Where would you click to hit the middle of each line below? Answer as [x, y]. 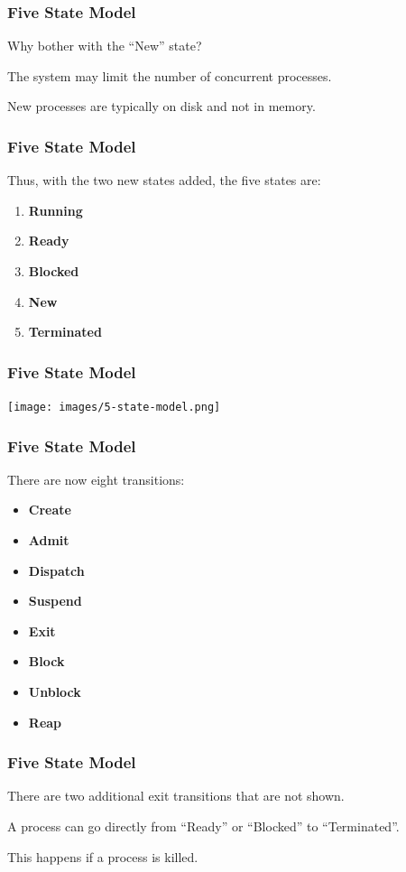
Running [55, 210]
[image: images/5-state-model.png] [114, 407]
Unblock [55, 692]
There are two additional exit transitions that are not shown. [176, 796]
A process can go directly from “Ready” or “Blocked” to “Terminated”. [203, 826]
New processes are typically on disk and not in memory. [161, 106]
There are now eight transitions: [96, 479]
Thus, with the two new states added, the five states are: [164, 180]
